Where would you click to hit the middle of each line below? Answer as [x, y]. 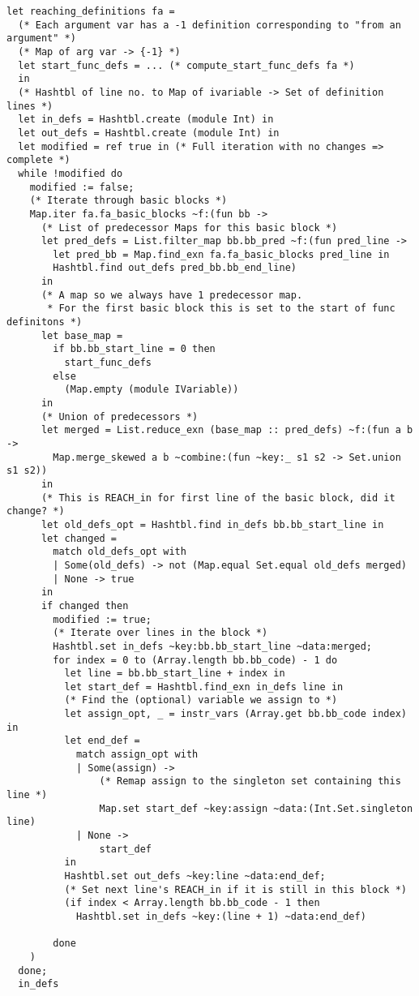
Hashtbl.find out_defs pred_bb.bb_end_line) [175, 268]
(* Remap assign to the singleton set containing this [250, 781]
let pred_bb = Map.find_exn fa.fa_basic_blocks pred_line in [221, 254]
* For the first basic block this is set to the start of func [221, 309]
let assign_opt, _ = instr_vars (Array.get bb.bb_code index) [235, 714]
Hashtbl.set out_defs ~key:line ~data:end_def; [195, 876]
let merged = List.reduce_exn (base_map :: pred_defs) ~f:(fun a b [227, 430]
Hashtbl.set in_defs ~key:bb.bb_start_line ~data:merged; [213, 646]
